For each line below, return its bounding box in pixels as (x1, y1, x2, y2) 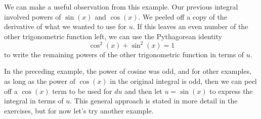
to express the (209, 85, 253, 96)
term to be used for (52, 85, 112, 96)
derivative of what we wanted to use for (4, 21, 127, 32)
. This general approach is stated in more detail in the (70, 95, 238, 106)
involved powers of (4, 11, 61, 22)
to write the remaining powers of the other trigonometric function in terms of (4, 49, 244, 59)
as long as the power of (4, 76, 75, 86)
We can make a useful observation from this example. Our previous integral (4, 2, 238, 12)
